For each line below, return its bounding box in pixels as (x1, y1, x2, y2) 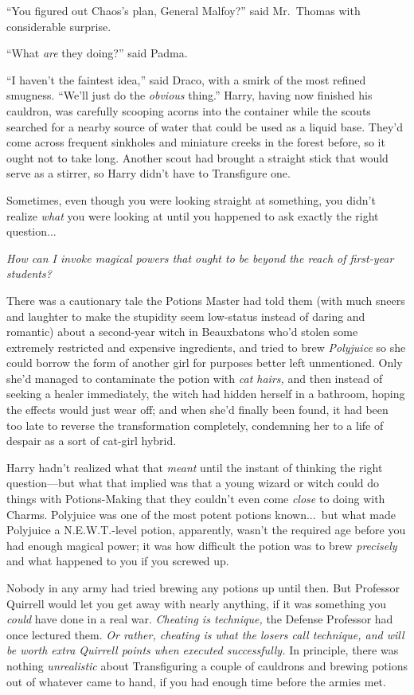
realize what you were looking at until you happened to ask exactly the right (6, 207, 379, 224)
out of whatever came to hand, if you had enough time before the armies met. (6, 673, 386, 689)
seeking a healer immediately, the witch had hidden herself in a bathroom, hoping (6, 385, 405, 402)
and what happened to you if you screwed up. (6, 552, 229, 569)
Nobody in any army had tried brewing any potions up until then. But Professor (6, 580, 400, 595)
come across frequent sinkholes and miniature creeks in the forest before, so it (6, 134, 385, 150)
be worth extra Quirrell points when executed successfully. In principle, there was (6, 642, 399, 658)
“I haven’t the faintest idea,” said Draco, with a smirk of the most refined (6, 71, 366, 88)
